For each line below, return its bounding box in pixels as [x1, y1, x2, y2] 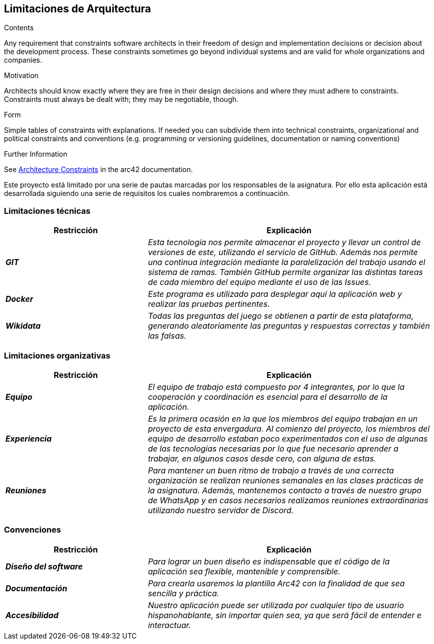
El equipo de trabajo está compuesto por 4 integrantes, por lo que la [148, 381, 405, 392]
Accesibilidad [5, 610, 59, 620]
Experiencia [5, 433, 52, 444]
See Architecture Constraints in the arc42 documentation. [4, 165, 193, 174]
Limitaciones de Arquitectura [4, 2, 151, 15]
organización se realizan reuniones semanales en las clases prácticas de [148, 475, 424, 485]
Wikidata [5, 321, 41, 331]
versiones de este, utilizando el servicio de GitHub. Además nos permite [148, 247, 418, 258]
